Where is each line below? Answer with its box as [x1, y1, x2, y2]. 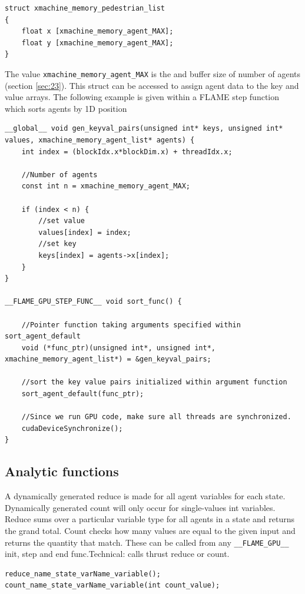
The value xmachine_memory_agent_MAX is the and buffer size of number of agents [5, 67, 301, 79]
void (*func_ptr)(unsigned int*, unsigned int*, [21, 343, 216, 352]
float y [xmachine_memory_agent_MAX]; [21, 38, 174, 47]
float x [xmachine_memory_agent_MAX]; [21, 27, 174, 36]
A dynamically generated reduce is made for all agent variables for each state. [5, 490, 286, 502]
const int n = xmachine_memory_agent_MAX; [21, 182, 190, 191]
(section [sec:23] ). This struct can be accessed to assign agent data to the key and [5, 79, 299, 91]
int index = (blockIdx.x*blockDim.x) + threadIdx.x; [21, 147, 233, 156]
